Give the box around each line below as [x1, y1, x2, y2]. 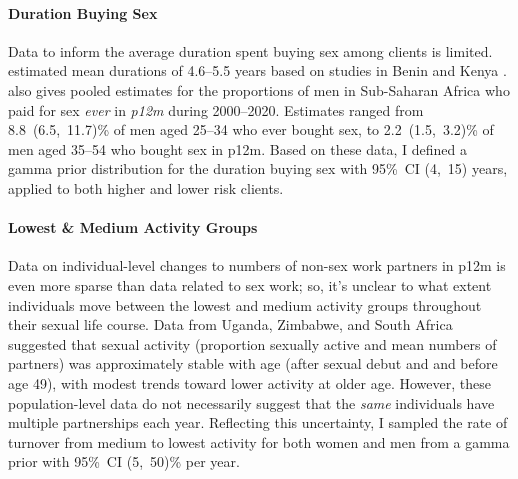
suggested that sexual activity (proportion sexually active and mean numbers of [8, 333, 497, 354]
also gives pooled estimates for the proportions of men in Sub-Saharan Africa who [8, 79, 510, 100]
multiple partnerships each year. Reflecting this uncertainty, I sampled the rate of [8, 412, 508, 433]
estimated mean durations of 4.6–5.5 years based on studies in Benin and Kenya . [8, 60, 507, 81]
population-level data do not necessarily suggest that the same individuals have [8, 392, 495, 413]
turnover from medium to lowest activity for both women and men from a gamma [8, 431, 510, 452]
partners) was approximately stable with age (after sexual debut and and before [8, 353, 498, 374]
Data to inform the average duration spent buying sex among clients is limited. [8, 40, 493, 61]
